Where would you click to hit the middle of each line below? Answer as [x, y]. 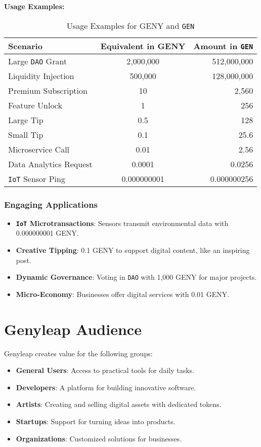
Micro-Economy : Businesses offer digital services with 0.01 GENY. [123, 294]
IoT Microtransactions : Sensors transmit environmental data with [122, 223]
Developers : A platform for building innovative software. [106, 387]
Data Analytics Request [50, 164]
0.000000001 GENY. [47, 233]
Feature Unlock [35, 105]
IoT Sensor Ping [37, 178]
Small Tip [26, 134]
